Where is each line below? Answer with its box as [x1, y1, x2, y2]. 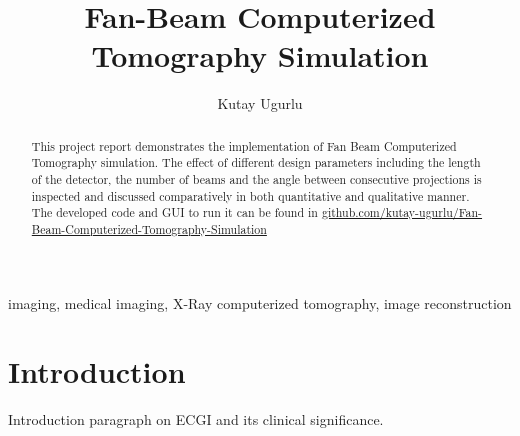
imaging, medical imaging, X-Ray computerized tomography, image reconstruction [8, 292, 512, 313]
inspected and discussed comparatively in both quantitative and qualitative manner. [31, 187, 470, 204]
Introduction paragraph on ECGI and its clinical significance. [8, 409, 384, 430]
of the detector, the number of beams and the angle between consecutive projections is [31, 171, 482, 188]
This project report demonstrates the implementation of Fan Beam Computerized [31, 137, 457, 154]
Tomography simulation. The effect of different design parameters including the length [31, 154, 481, 171]
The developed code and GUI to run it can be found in [31, 204, 318, 221]
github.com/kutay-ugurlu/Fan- [321, 204, 483, 221]
